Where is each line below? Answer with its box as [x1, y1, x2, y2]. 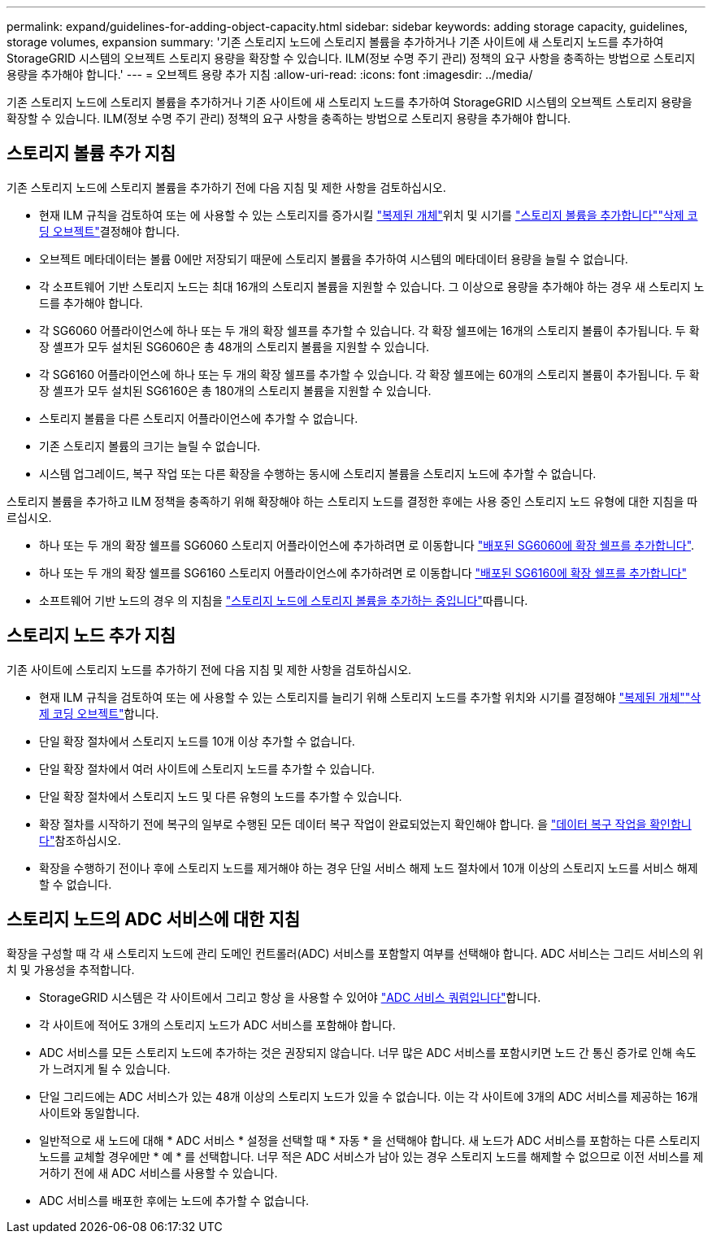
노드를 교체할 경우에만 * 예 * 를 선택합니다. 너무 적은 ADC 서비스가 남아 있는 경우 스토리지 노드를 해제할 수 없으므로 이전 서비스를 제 [39, 1149, 704, 1164]
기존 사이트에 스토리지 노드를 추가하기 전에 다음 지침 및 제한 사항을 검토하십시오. [7, 662, 412, 677]
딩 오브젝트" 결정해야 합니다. [39, 224, 180, 238]
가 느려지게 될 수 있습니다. [39, 1061, 171, 1076]
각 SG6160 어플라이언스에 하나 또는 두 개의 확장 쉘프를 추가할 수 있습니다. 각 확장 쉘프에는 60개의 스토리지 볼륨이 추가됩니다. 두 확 [39, 367, 700, 381]
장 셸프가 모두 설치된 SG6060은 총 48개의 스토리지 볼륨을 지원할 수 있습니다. [39, 339, 430, 354]
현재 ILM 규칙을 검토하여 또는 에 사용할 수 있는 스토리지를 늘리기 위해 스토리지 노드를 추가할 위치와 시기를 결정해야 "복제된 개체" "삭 [39, 690, 701, 704]
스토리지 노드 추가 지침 [7, 625, 176, 646]
